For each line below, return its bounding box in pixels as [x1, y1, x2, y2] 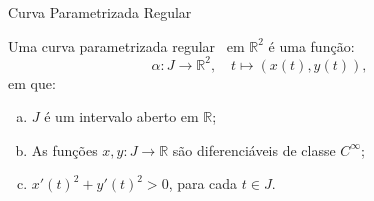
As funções [31, 139, 98, 160]
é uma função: [268, 35, 355, 56]
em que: [8, 72, 56, 93]
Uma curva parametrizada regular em [8, 35, 245, 56]
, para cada [168, 173, 238, 194]
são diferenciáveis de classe [172, 139, 336, 160]
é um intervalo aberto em [44, 106, 199, 127]
